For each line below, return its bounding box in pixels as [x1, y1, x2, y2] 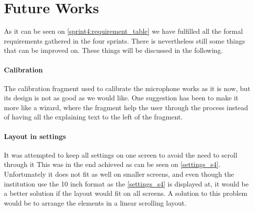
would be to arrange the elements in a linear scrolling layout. [4, 197, 186, 208]
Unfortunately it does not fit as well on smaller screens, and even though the [4, 169, 234, 179]
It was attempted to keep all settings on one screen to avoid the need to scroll [4, 149, 237, 160]
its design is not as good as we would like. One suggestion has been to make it [4, 93, 239, 103]
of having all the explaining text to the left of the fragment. [4, 112, 183, 122]
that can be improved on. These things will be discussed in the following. [4, 45, 223, 55]
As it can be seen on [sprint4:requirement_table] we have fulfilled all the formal [4, 26, 243, 36]
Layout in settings [4, 131, 66, 141]
